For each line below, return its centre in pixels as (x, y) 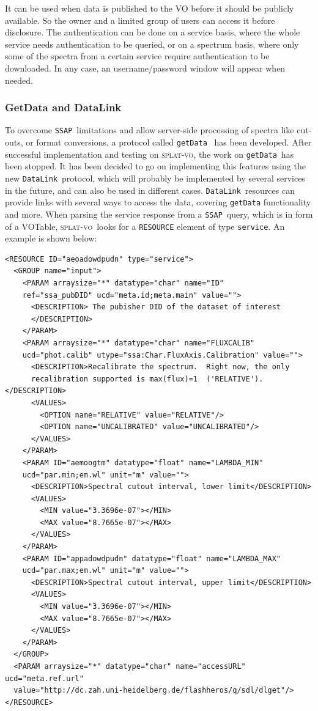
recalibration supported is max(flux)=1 (114, 379)
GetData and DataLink (63, 107)
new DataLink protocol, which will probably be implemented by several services (155, 178)
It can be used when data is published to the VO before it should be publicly (150, 8)
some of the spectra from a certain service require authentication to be (137, 56)
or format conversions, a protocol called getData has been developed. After (169, 142)
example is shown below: (51, 238)
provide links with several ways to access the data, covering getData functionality (158, 202)
